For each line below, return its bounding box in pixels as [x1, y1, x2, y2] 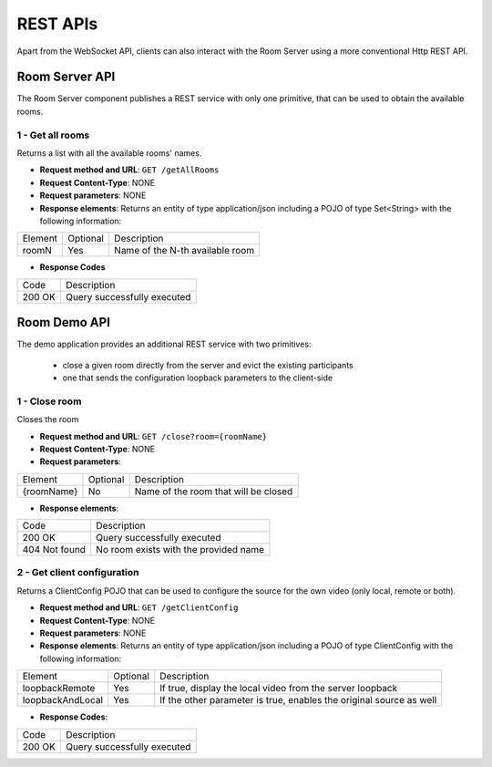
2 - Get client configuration [16, 566, 139, 579]
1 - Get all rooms [16, 129, 90, 141]
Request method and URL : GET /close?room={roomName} [39, 430, 268, 441]
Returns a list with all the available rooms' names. [16, 147, 202, 159]
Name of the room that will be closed [134, 484, 293, 497]
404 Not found [22, 544, 87, 556]
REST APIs [16, 14, 98, 34]
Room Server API [16, 69, 116, 85]
